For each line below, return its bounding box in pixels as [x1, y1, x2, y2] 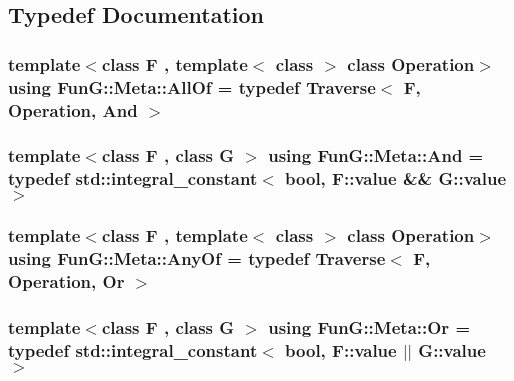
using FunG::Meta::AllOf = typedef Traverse [8, 74, 376, 99]
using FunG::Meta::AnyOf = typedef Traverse [8, 246, 386, 271]
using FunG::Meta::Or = [268, 314, 471, 339]
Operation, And [8, 97, 138, 122]
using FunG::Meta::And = [268, 143, 484, 168]
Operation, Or [8, 269, 125, 293]
